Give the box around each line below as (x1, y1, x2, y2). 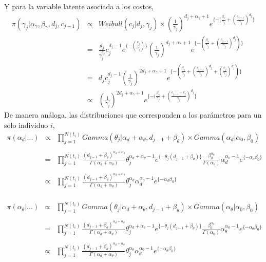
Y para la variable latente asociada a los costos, (4, 1, 154, 11)
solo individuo (4, 119, 48, 130)
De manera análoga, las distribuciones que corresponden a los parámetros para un (4, 109, 262, 120)
